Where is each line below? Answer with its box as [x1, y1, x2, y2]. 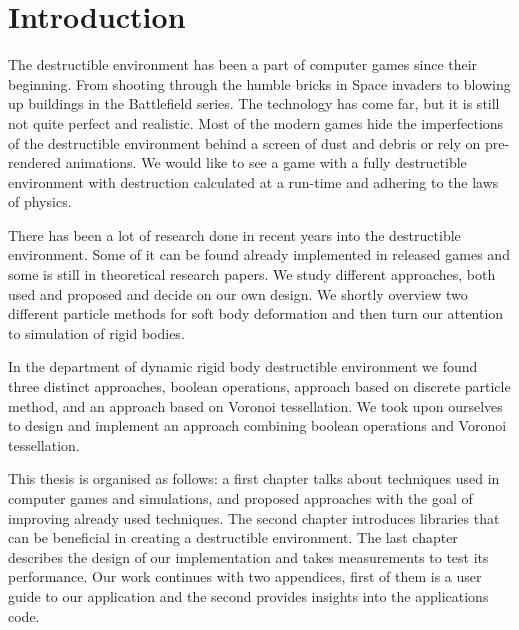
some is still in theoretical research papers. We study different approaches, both [8, 264, 496, 285]
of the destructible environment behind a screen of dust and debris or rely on [8, 132, 481, 153]
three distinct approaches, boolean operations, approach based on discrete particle [8, 376, 511, 397]
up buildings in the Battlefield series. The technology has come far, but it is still [8, 93, 500, 114]
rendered [8, 152, 61, 173]
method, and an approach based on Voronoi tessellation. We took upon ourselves [8, 395, 503, 416]
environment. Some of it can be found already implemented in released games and [8, 244, 510, 265]
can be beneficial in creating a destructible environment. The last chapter [8, 527, 458, 548]
